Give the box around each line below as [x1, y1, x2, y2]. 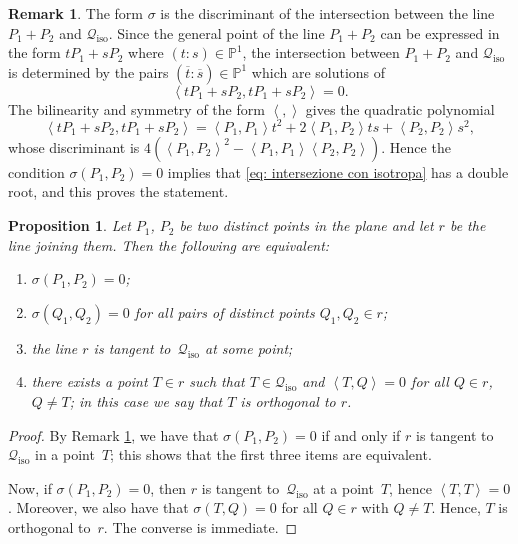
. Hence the [381, 136, 451, 157]
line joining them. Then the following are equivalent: [8, 234, 330, 255]
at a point [313, 477, 374, 498]
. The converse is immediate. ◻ [103, 517, 298, 537]
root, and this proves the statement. [8, 181, 229, 202]
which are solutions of [251, 61, 386, 82]
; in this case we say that [69, 391, 223, 412]
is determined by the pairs [8, 61, 169, 82]
